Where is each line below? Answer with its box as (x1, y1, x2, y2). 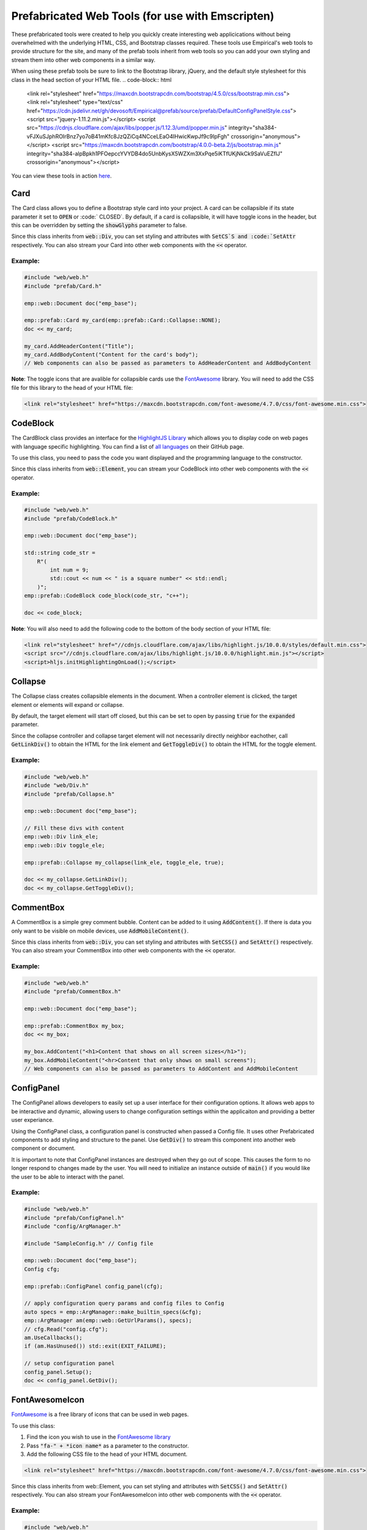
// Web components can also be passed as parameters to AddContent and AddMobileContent (24, 1065, 299, 1072)
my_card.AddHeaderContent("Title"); (24, 343, 135, 349)
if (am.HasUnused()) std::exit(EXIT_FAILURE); (24, 1343, 166, 1349)
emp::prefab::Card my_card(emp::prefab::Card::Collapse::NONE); (24, 317, 221, 324)
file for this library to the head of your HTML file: (11, 384, 133, 391)
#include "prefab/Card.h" (24, 282, 102, 289)
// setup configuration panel (24, 1360, 115, 1367)
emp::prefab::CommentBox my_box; (24, 1022, 125, 1029)
